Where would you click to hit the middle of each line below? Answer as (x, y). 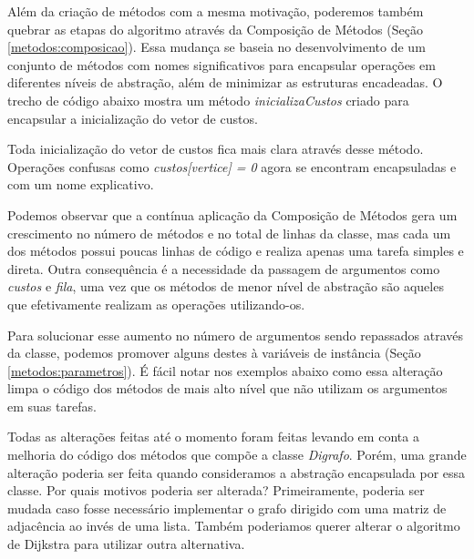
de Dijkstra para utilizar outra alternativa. (126, 544)
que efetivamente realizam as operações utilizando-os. (156, 304)
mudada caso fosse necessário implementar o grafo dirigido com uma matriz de (227, 508)
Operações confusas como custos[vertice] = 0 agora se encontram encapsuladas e (232, 166)
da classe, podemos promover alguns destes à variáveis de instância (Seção (214, 353)
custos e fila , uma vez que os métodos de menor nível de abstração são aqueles (226, 286)
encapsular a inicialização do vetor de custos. (133, 118)
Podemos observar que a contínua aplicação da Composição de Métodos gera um (232, 214)
